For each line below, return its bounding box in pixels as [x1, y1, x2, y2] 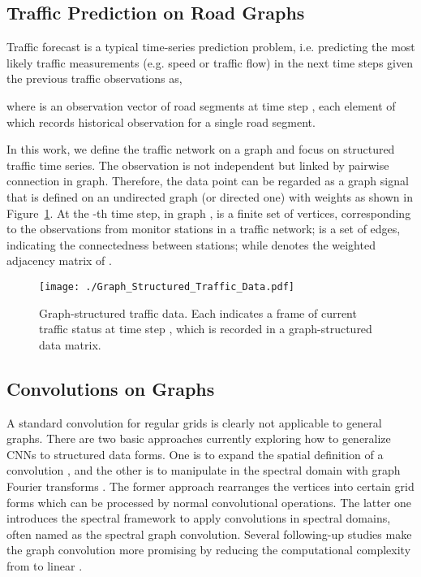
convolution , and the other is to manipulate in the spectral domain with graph [6, 462, 401, 479]
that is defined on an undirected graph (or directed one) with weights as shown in [6, 188, 413, 205]
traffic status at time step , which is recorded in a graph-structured [39, 320, 372, 337]
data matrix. [39, 336, 101, 353]
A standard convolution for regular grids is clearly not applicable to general [6, 414, 382, 431]
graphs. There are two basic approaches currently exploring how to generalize [6, 430, 391, 447]
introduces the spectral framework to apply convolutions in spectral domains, [6, 510, 391, 527]
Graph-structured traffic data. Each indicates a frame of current [39, 304, 357, 321]
